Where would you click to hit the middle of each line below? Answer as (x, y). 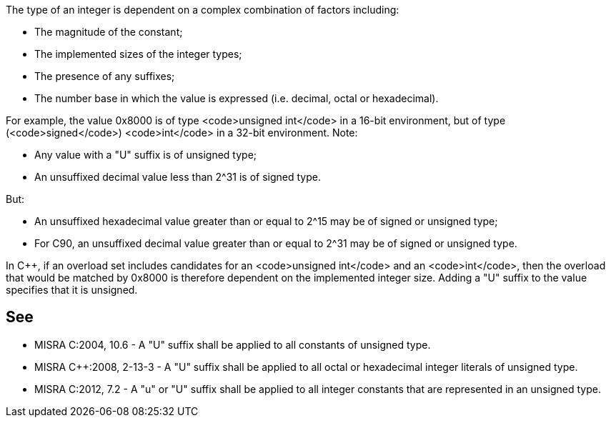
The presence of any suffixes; (105, 76)
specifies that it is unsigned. (72, 290)
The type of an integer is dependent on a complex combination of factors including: (203, 10)
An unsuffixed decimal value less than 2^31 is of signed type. (178, 177)
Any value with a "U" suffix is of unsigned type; (146, 155)
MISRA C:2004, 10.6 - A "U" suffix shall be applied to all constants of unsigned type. (233, 344)
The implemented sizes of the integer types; (138, 54)
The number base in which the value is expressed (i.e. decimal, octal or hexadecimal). (237, 98)
